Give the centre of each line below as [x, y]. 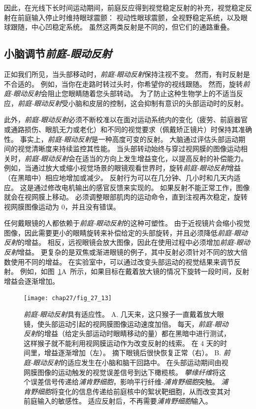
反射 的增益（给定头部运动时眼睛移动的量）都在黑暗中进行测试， [127, 333]
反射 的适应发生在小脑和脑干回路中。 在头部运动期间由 [134, 362]
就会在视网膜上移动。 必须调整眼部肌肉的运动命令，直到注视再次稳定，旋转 [126, 197]
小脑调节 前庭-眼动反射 [58, 53]
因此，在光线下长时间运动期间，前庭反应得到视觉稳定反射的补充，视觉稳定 [125, 7]
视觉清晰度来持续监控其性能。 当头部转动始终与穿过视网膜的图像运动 [129, 149]
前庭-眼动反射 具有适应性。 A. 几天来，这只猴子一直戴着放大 [120, 314]
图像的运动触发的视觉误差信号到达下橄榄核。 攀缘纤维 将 [128, 372]
